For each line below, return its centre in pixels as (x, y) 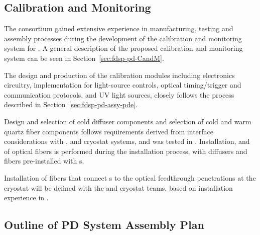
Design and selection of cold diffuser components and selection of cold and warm (128, 121)
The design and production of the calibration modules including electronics (119, 75)
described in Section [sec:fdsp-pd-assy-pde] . (71, 104)
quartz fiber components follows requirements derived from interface (109, 131)
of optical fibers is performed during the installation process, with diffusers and (126, 151)
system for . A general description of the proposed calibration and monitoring (123, 48)
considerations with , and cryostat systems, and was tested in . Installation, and (127, 141)
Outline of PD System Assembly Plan (104, 225)
